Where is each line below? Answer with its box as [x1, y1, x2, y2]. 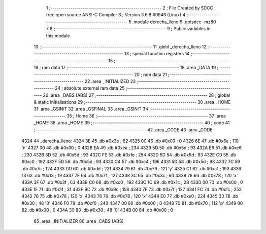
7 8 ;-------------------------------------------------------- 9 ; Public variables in [46, 26, 211, 32]
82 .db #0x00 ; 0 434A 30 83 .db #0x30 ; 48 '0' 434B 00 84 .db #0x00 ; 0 [21, 207, 173, 213]
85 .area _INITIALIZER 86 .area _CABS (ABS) [33, 218, 124, 224]
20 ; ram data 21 [133, 72, 167, 78]
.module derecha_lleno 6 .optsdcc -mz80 [132, 19, 216, 25]
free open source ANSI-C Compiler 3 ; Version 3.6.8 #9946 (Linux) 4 [46, 12, 186, 18]
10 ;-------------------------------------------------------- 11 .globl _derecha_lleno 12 [33, 43, 206, 49]
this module [46, 33, 70, 39]
